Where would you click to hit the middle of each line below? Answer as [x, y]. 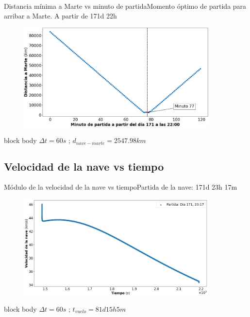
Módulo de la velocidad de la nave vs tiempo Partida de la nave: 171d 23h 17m [121, 187]
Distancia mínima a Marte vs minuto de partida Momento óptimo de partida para [125, 6]
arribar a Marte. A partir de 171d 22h [60, 15]
